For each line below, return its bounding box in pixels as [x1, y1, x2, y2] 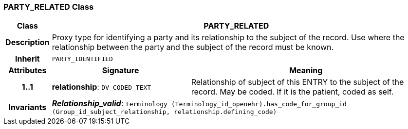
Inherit [15, 54, 40, 64]
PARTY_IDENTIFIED [52, 55, 113, 63]
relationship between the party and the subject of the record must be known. [52, 42, 334, 52]
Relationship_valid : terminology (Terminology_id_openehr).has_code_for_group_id [52, 98, 347, 109]
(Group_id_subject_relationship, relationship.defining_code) [52, 108, 277, 116]
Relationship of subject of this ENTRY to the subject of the [191, 77, 404, 87]
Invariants [8, 102, 47, 112]
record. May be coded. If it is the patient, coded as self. [191, 87, 394, 97]
